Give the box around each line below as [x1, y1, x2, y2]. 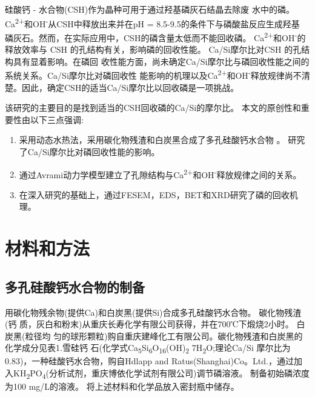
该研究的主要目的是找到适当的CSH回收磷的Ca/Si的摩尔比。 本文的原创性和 [5, 101, 301, 114]
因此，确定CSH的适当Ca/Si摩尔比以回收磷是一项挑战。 [21, 81, 239, 93]
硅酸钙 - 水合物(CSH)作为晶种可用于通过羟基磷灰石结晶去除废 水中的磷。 [5, 3, 294, 15]
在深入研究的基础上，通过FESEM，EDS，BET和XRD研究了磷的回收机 [19, 188, 298, 201]
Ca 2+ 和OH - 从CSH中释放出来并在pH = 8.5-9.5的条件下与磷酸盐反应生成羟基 [5, 15, 300, 30]
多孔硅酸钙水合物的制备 [5, 277, 145, 296]
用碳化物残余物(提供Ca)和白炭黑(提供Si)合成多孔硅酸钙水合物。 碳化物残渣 [5, 305, 302, 318]
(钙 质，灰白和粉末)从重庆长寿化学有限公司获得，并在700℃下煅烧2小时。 [5, 318, 294, 330]
